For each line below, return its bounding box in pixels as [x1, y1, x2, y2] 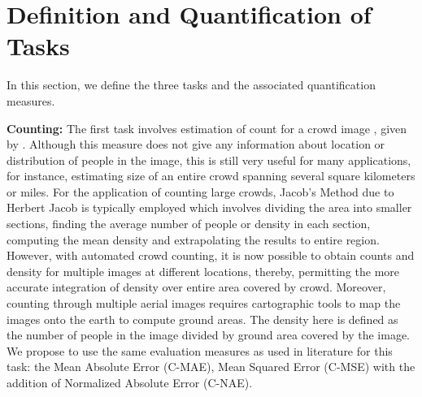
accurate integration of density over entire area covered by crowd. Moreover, [7, 278, 386, 296]
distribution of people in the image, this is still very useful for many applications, [7, 151, 411, 168]
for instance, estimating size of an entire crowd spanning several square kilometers [7, 167, 415, 184]
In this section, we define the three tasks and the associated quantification [7, 76, 376, 93]
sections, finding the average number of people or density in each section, [7, 215, 371, 232]
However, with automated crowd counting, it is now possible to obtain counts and [7, 247, 415, 264]
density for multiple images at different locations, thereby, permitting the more [7, 262, 400, 279]
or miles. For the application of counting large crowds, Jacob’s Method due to [7, 183, 394, 200]
